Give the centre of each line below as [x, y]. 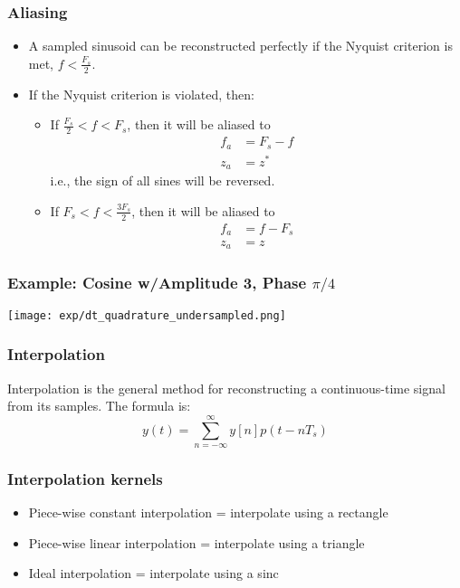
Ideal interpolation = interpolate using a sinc [153, 573]
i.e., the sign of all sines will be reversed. [163, 180]
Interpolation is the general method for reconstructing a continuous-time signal [226, 388]
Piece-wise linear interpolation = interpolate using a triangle [196, 542]
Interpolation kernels [85, 478]
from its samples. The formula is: [99, 406]
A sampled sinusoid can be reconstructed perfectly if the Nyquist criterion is [240, 46]
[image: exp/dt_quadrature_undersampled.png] [147, 315]
